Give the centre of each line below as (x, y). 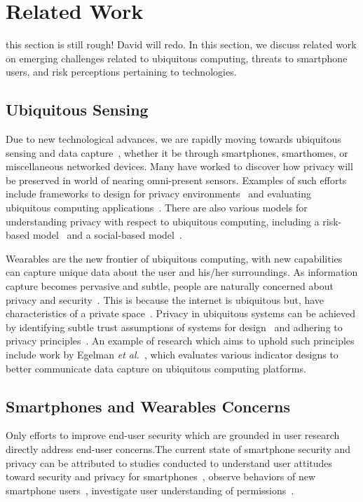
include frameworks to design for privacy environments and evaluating (159, 194)
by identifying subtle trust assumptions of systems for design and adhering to (174, 327)
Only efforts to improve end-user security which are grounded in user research (173, 435)
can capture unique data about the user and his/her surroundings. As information (182, 272)
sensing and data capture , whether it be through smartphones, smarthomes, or (177, 152)
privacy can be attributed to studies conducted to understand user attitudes (169, 462)
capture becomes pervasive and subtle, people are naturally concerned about (170, 286)
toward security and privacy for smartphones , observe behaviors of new (161, 476)
